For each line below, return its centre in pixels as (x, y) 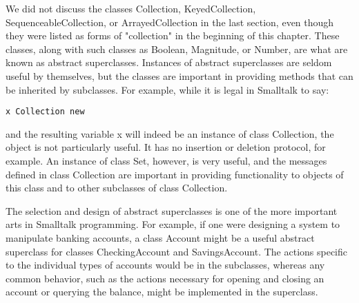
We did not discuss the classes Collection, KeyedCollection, (131, 8)
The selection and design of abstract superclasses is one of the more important (172, 210)
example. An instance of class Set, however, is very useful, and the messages (166, 160)
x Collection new (45, 112)
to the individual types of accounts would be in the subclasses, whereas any (165, 265)
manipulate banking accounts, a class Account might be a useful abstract (160, 237)
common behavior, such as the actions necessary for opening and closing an (165, 278)
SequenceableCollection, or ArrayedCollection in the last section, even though (170, 22)
